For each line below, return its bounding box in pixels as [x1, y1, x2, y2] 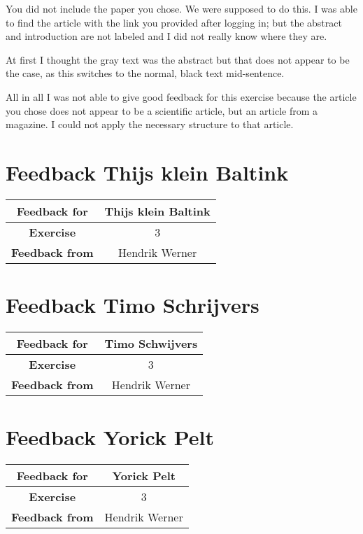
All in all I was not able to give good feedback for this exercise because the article [6, 89, 357, 104]
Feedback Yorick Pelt [6, 423, 215, 451]
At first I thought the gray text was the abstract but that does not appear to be [6, 52, 350, 66]
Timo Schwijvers [104, 335, 198, 351]
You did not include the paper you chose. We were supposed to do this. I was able [6, 1, 357, 15]
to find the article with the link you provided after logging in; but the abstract [6, 15, 342, 29]
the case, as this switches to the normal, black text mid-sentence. [6, 66, 285, 80]
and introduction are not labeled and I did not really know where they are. [6, 29, 327, 43]
